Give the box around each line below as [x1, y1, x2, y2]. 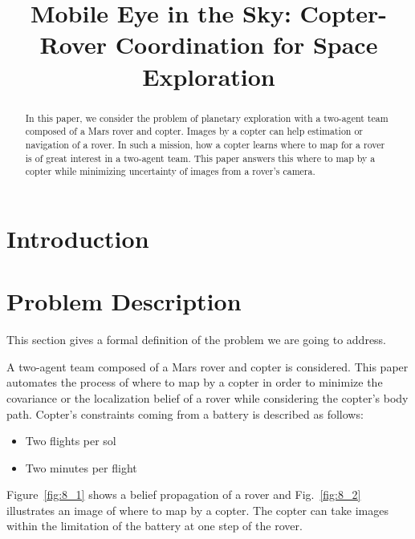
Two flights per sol [25, 432, 116, 449]
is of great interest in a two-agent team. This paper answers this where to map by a [25, 151, 376, 164]
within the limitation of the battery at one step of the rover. [6, 517, 303, 534]
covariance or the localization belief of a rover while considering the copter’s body [6, 389, 409, 406]
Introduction [6, 221, 149, 254]
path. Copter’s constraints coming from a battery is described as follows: [6, 405, 364, 422]
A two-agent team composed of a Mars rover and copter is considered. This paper [6, 358, 409, 375]
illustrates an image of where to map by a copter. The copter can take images [6, 501, 389, 518]
